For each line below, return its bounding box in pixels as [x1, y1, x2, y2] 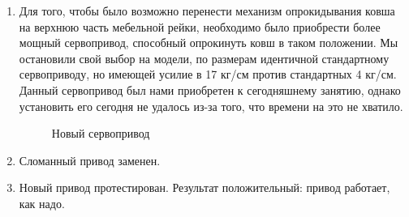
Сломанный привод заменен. [19, 151, 161, 168]
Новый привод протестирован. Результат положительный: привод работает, [19, 179, 390, 196]
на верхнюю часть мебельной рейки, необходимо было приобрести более [19, 18, 381, 35]
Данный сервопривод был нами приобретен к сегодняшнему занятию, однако [19, 81, 401, 98]
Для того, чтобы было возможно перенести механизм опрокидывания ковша [19, 2, 395, 19]
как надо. [19, 194, 65, 211]
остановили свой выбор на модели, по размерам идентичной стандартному [19, 49, 390, 66]
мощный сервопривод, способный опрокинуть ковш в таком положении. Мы [19, 34, 398, 51]
